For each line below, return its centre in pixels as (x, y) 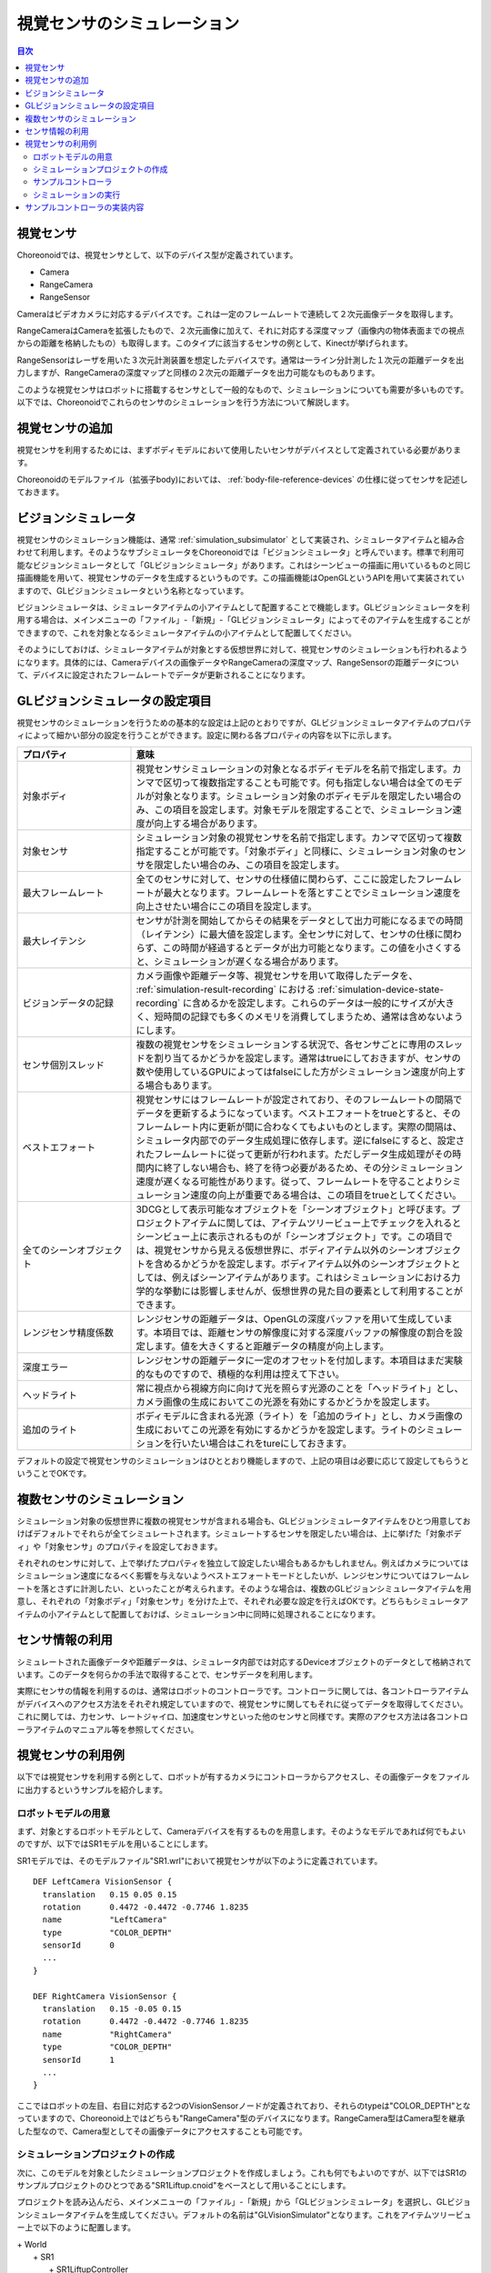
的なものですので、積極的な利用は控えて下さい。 (240, 1374)
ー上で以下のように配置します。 (76, 2228)
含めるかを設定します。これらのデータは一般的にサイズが (314, 1003)
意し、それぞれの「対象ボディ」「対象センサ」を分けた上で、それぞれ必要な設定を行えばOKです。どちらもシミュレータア (242, 1601)
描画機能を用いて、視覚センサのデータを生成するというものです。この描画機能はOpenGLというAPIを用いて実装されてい (241, 578)
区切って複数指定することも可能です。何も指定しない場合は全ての (304, 782)
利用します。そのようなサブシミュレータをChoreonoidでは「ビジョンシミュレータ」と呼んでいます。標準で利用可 (253, 552)
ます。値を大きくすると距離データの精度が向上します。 (272, 1346)
